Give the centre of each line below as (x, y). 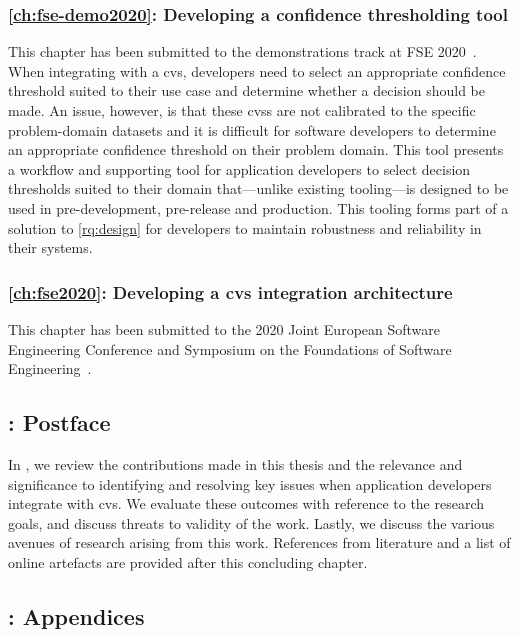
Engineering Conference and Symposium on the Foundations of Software (230, 348)
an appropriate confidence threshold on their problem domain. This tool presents (256, 149)
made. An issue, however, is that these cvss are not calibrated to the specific (242, 110)
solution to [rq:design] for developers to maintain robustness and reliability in (245, 227)
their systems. (50, 247)
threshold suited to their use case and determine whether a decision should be (246, 90)
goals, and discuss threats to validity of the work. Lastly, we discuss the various (251, 522)
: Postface (59, 422)
